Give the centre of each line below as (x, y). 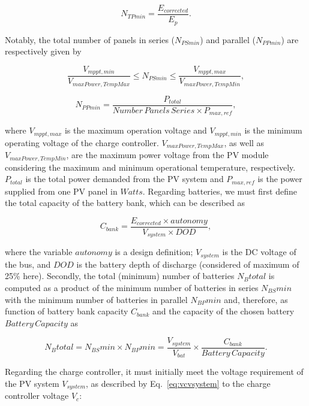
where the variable (39, 252)
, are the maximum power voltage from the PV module (167, 155)
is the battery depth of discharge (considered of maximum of (188, 264)
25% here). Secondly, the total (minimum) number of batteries (120, 276)
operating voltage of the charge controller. (82, 142)
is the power (280, 179)
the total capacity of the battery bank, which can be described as (125, 203)
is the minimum (273, 130)
